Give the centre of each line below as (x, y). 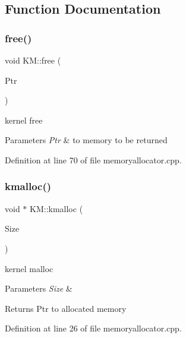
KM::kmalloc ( (56, 208)
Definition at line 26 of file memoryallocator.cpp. (93, 328)
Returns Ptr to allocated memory (66, 308)
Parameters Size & (39, 288)
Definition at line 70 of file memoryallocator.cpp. (93, 159)
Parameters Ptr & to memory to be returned (86, 140)
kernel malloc (29, 268)
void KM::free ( (33, 60)
